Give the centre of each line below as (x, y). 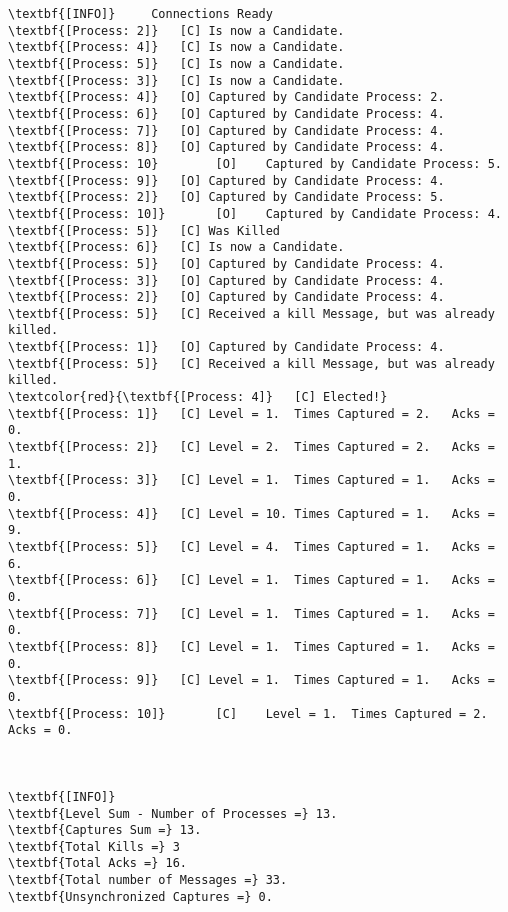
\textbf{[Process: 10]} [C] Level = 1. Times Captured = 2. (248, 713)
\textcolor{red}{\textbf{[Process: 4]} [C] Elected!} (198, 397)
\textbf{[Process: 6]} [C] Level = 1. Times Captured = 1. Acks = (251, 580)
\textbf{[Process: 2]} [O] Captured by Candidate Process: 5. (226, 197)
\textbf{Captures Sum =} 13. (105, 830)
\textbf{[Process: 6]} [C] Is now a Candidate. (176, 247)
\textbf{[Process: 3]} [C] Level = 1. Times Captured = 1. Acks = (251, 480)
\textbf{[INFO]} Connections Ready (140, 14)
